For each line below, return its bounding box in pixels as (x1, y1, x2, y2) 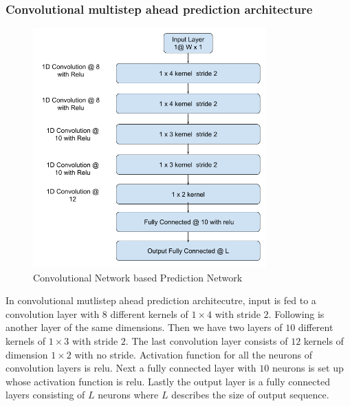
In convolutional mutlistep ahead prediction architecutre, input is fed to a (6, 293, 316, 308)
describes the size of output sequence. (171, 387, 329, 402)
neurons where (98, 387, 159, 402)
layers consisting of (6, 387, 85, 402)
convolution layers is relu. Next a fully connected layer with (6, 361, 256, 375)
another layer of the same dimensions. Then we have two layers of (6, 320, 283, 334)
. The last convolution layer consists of (125, 333, 288, 348)
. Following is (268, 306, 325, 321)
